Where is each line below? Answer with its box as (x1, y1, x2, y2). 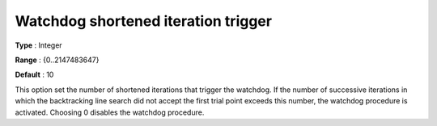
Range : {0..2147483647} (15, 55, 100, 65)
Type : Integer (15, 40, 62, 50)
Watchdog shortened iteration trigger (15, 12, 273, 30)
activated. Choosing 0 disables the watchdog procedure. (15, 107, 205, 117)
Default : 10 (15, 69, 54, 80)
